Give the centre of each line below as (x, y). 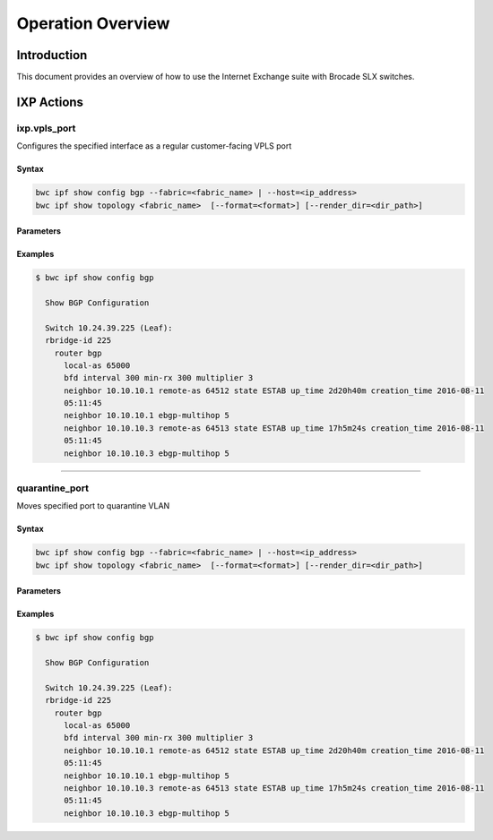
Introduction (52, 55)
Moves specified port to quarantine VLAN (93, 506)
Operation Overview (93, 23)
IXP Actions (50, 102)
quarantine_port (53, 488)
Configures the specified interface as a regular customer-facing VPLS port (154, 146)
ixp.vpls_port (46, 128)
